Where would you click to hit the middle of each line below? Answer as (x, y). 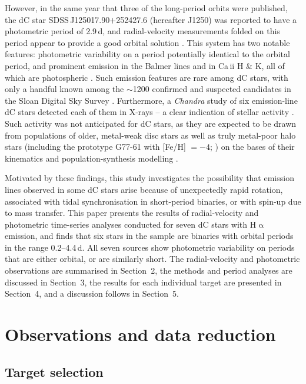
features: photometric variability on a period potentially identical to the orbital (147, 54)
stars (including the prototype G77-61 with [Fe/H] (95, 147)
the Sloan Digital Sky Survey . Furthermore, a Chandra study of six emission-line (151, 100)
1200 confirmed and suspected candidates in (212, 89)
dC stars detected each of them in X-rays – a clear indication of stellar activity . (149, 112)
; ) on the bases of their (252, 147)
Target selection (54, 371)
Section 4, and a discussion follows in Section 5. (92, 293)
